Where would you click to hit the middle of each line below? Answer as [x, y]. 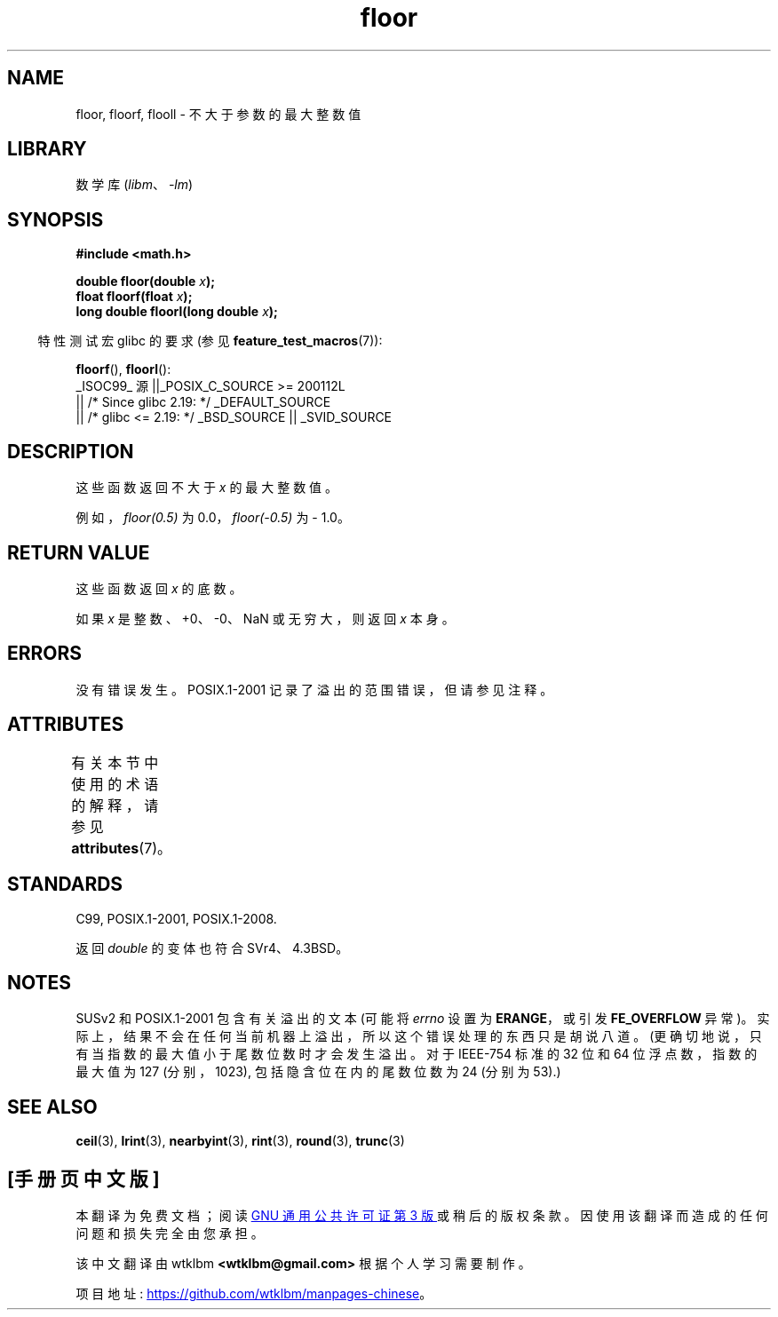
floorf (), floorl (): [123, 369]
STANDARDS [65, 885]
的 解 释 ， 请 [115, 805]
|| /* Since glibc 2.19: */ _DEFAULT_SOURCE [203, 402]
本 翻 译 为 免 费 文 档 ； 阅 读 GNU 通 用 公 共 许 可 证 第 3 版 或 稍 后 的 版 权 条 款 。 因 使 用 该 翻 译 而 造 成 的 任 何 [422, 1216]
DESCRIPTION [71, 451]
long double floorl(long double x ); [177, 312]
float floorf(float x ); [134, 297]
